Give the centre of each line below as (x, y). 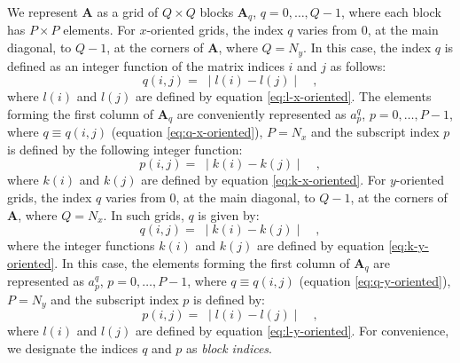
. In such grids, (144, 214)
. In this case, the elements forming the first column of (202, 262)
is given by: (229, 214)
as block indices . (230, 347)
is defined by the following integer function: (125, 149)
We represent (43, 12)
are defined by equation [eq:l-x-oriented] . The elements (283, 96)
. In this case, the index (367, 47)
